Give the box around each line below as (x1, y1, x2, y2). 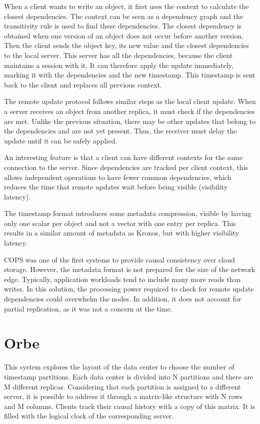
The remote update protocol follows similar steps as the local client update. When (4, 96, 256, 106)
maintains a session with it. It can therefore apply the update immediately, (4, 59, 233, 70)
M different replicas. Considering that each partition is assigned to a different (4, 381, 241, 391)
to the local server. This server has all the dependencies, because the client (4, 49, 233, 60)
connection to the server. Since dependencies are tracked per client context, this (4, 161, 248, 172)
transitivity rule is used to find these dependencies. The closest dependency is (4, 20, 242, 31)
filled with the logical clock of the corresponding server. (4, 410, 174, 421)
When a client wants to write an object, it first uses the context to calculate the (4, 1, 249, 11)
